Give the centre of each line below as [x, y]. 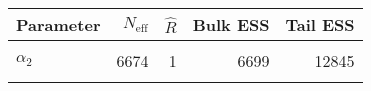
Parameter [58, 24]
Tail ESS [320, 24]
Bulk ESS [231, 24]
